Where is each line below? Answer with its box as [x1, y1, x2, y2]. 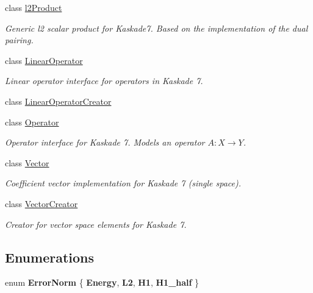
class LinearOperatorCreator [5, 94, 112, 107]
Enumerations [5, 247, 95, 266]
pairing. [5, 34, 34, 46]
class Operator [5, 115, 59, 128]
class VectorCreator [5, 197, 78, 210]
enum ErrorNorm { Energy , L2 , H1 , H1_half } [5, 276, 200, 289]
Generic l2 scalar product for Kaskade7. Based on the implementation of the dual [5, 21, 308, 34]
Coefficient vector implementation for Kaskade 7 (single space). [5, 177, 242, 189]
